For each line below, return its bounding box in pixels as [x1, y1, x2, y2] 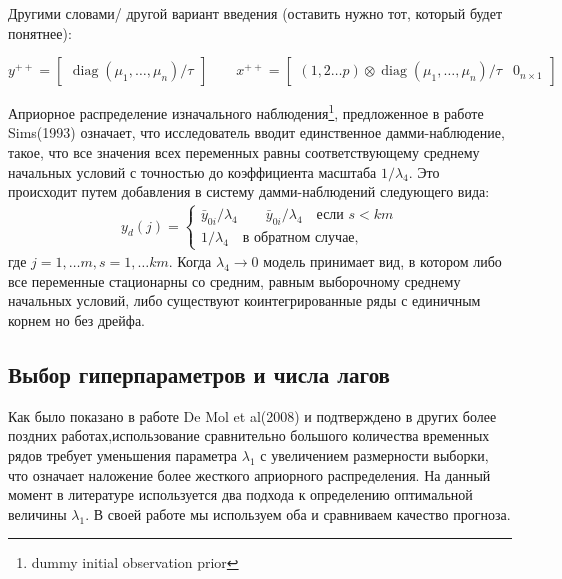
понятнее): [8, 22, 72, 43]
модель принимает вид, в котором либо [263, 251, 502, 272]
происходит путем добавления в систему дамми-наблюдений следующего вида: [8, 181, 490, 202]
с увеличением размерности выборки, [260, 444, 489, 465]
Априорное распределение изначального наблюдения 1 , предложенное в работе [8, 100, 484, 123]
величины [8, 503, 67, 524]
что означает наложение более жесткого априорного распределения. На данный [8, 464, 491, 485]
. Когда [168, 251, 212, 272]
